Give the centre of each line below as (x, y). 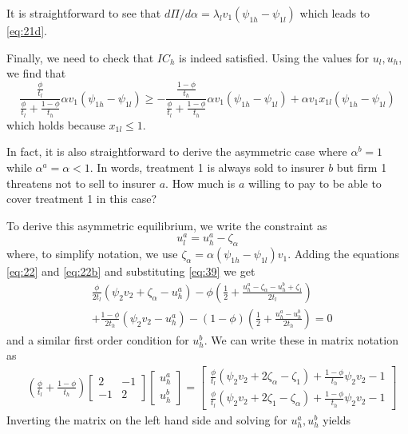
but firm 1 (362, 167)
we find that (36, 73)
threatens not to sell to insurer (81, 183)
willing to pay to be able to (315, 183)
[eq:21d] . (27, 30)
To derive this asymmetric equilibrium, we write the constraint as (167, 225)
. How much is (200, 183)
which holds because (56, 124)
